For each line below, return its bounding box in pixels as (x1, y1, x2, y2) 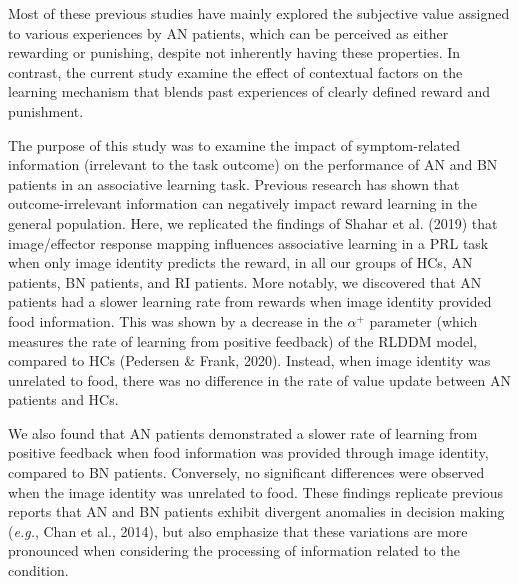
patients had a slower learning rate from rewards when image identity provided (8, 291, 492, 312)
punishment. (8, 100, 84, 121)
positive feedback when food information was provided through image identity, (8, 442, 489, 463)
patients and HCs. (8, 389, 119, 410)
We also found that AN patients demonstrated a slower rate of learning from (8, 422, 478, 443)
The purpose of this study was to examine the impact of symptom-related (8, 134, 460, 155)
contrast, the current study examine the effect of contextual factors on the (8, 61, 463, 82)
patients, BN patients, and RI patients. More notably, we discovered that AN (8, 271, 482, 292)
